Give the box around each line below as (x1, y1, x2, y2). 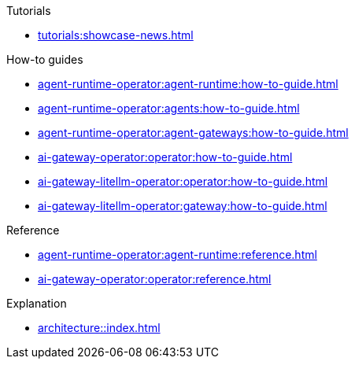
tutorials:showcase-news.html (38, 28, 194, 42)
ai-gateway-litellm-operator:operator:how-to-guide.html (38, 175, 328, 188)
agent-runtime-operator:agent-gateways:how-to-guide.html (38, 126, 349, 139)
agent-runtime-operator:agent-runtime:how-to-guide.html (38, 77, 338, 90)
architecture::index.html (38, 321, 161, 334)
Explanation (6, 297, 67, 310)
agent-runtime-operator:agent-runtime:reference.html (38, 248, 317, 261)
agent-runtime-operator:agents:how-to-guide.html (38, 101, 300, 115)
